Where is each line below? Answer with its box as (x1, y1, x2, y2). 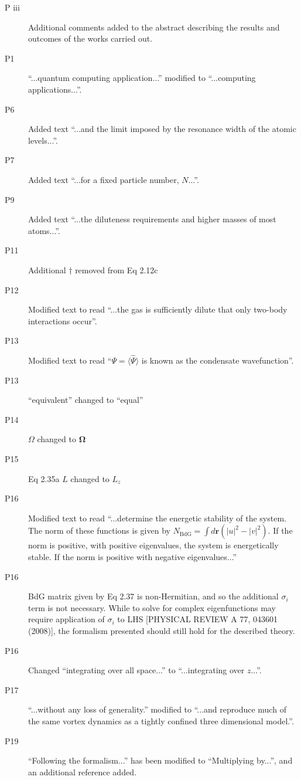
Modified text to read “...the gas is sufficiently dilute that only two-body (28, 303, 288, 316)
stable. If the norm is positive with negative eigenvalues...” (28, 551, 237, 563)
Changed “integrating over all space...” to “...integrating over (28, 664, 245, 676)
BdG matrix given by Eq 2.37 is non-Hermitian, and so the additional (28, 590, 279, 602)
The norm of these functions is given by (28, 524, 170, 537)
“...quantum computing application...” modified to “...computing (28, 72, 256, 84)
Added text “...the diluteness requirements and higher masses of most (28, 213, 276, 225)
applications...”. (28, 83, 82, 95)
